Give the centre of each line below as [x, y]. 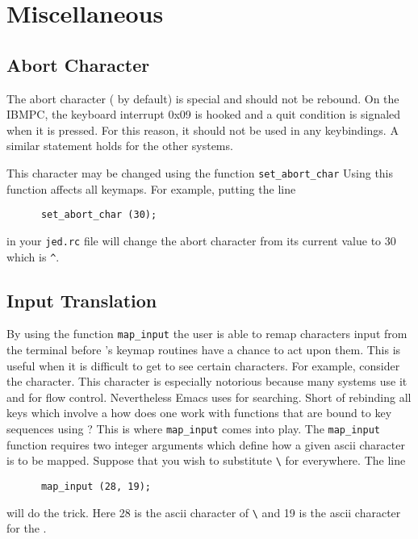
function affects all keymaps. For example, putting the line [151, 188]
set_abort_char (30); [99, 215]
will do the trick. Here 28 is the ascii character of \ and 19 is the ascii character [204, 512]
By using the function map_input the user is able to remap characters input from [207, 334]
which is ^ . [33, 256]
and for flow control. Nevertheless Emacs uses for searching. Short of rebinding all [209, 397]
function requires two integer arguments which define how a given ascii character [206, 444]
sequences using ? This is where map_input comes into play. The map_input [193, 428]
